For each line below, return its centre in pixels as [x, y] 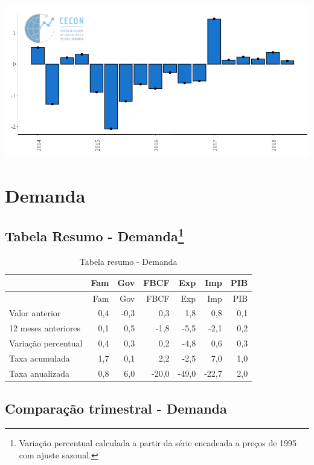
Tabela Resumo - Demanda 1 [95, 235]
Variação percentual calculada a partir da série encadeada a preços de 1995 [158, 443]
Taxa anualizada [39, 373]
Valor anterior [35, 313]
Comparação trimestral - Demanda [116, 408]
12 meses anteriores [45, 328]
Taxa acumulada [40, 358]
